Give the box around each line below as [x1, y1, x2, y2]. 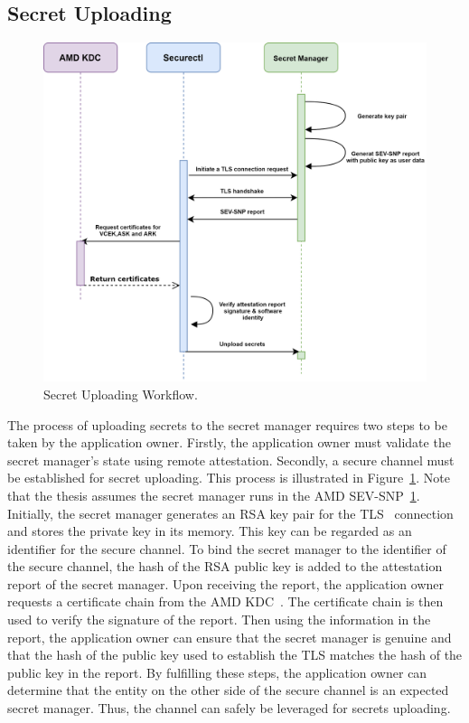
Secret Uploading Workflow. [43, 384, 198, 403]
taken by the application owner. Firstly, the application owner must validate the [7, 433, 451, 452]
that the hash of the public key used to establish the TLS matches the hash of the [7, 645, 463, 664]
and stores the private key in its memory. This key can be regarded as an [7, 521, 412, 540]
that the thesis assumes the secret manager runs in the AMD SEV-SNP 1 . [7, 485, 420, 504]
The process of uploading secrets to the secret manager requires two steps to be [7, 415, 447, 434]
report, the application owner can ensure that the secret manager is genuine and [7, 627, 452, 646]
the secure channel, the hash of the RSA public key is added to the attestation [7, 557, 443, 576]
